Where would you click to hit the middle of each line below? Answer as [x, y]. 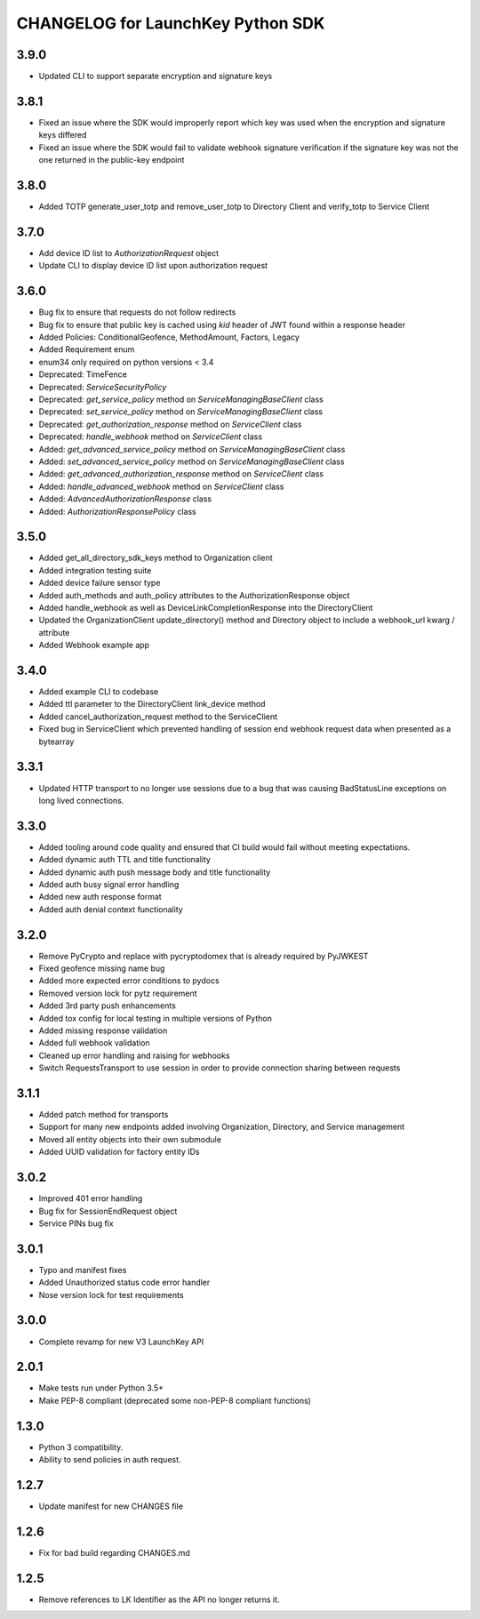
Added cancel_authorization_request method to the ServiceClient [158, 717]
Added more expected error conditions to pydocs [129, 981]
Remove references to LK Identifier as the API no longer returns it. [159, 1599]
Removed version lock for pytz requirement [118, 993]
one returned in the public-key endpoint [112, 160]
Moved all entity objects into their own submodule [130, 1139]
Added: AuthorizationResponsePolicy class [117, 511]
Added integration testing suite [95, 570]
